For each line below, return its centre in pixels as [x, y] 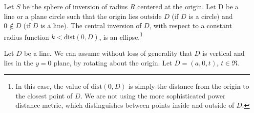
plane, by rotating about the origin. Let [113, 62]
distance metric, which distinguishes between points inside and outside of [125, 105]
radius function [27, 37]
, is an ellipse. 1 [121, 36]
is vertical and [223, 53]
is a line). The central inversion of [91, 25]
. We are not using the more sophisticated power [153, 95]
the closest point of [44, 95]
